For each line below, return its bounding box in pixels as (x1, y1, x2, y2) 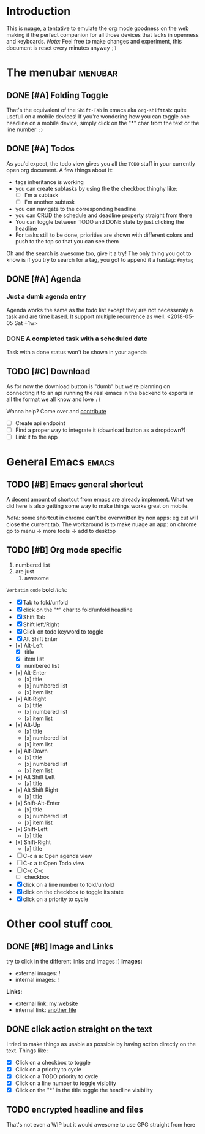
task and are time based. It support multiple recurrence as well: (6, 313, 166, 320)
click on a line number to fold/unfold (23, 881, 114, 888)
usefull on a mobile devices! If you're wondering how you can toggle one (6, 112, 190, 120)
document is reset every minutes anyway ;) (6, 44, 117, 52)
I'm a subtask (24, 191, 59, 199)
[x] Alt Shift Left (15, 773, 55, 780)
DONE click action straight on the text (6, 1024, 152, 1035)
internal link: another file (15, 1006, 76, 1013)
